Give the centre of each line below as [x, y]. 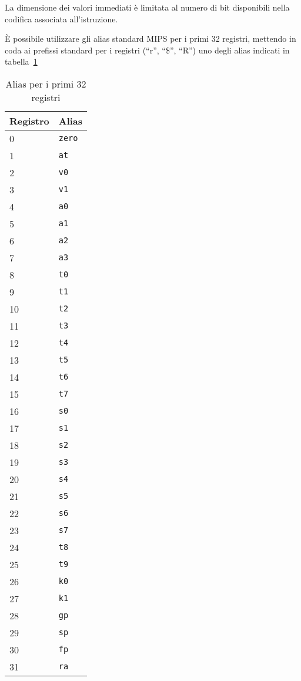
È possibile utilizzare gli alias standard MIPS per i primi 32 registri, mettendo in [150, 38]
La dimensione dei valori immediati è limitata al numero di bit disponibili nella [147, 7]
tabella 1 [21, 61]
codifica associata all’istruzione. [61, 19]
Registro [29, 120]
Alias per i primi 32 [46, 83]
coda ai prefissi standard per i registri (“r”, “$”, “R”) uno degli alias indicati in [147, 50]
